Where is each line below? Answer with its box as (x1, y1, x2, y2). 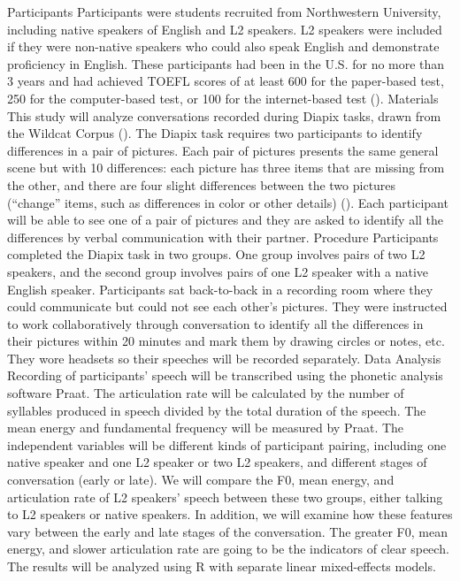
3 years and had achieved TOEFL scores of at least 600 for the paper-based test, (7, 72, 444, 90)
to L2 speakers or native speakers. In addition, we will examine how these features (7, 505, 453, 524)
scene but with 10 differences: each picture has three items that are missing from (7, 158, 445, 177)
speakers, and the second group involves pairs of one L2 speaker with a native (7, 262, 429, 280)
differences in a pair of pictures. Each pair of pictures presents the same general (7, 141, 439, 159)
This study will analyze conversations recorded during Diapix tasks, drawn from (7, 106, 441, 125)
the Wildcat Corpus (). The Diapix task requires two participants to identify (7, 124, 423, 142)
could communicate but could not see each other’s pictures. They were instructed (7, 297, 448, 316)
